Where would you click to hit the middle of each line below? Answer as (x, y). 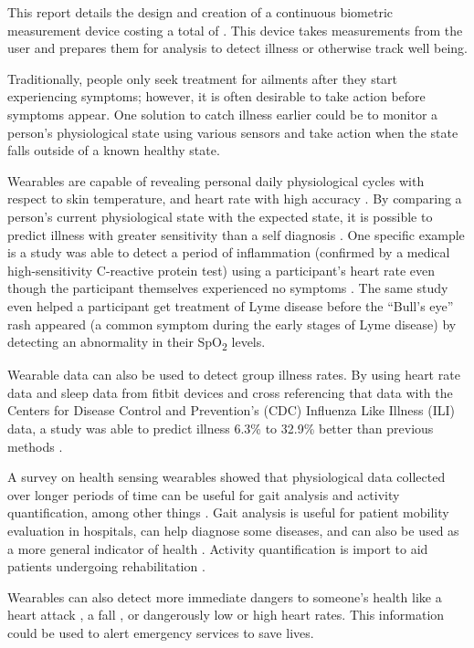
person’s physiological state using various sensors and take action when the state (233, 132)
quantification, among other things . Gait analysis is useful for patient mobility (228, 512)
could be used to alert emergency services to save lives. (161, 632)
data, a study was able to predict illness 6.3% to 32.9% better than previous (221, 428)
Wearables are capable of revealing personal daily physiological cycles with (216, 180)
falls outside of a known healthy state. (114, 150)
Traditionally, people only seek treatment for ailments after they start (203, 78)
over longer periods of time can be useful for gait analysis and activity (204, 494)
